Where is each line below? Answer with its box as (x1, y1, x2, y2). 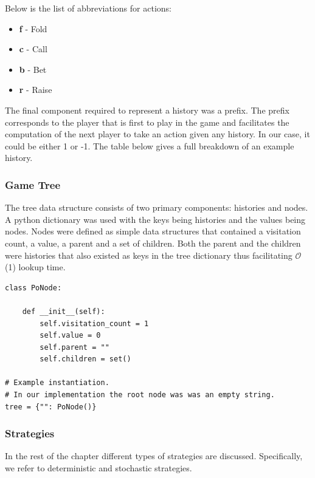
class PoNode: (5, 283, 62, 292)
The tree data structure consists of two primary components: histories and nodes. (5, 201, 308, 214)
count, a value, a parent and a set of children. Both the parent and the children (5, 236, 301, 249)
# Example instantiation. (5, 378, 109, 388)
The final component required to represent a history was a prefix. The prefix (5, 103, 289, 116)
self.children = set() (40, 355, 131, 364)
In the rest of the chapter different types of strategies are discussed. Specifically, (5, 449, 303, 462)
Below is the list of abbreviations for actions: (5, 2, 171, 14)
